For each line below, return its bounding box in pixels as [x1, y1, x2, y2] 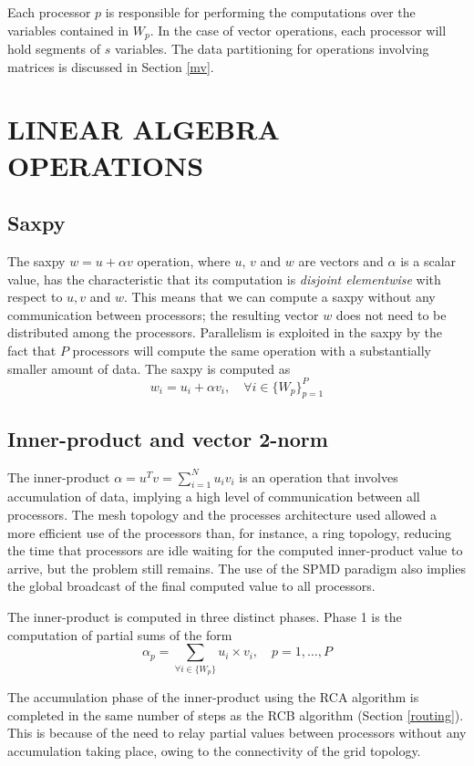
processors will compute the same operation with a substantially [72, 340, 431, 359]
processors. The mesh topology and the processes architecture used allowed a [7, 505, 437, 524]
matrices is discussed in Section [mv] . [7, 57, 214, 76]
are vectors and [298, 252, 384, 270]
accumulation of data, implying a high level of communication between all [7, 487, 420, 506]
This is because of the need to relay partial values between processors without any [7, 723, 467, 742]
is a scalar [400, 252, 457, 270]
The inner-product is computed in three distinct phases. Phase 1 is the [7, 607, 402, 626]
